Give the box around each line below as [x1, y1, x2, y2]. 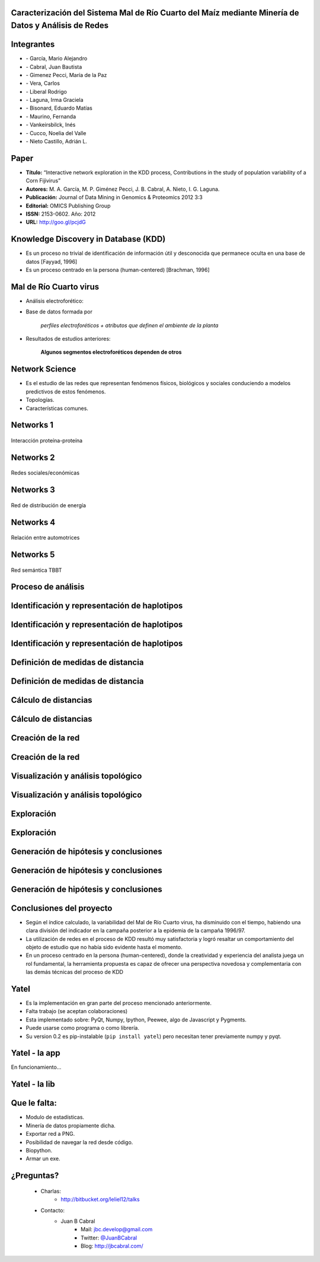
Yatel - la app [11, 1048, 60, 1058]
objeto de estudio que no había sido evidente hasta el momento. [25, 943, 183, 950]
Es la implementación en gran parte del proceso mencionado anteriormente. [25, 999, 212, 1007]
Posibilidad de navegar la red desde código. [25, 1138, 133, 1146]
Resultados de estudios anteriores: [25, 335, 111, 342]
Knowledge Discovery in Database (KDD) [11, 234, 166, 244]
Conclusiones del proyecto [11, 903, 113, 913]
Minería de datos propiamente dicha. [25, 1122, 116, 1129]
